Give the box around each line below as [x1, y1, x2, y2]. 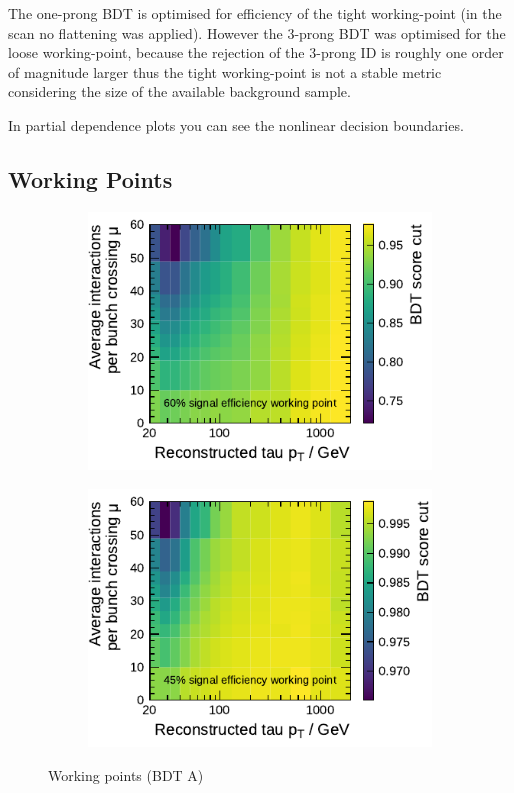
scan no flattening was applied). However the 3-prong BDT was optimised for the [8, 22, 506, 43]
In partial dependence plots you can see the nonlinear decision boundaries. [8, 114, 464, 135]
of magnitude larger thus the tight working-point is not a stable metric [8, 61, 442, 82]
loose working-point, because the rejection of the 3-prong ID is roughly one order [8, 42, 504, 63]
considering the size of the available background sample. [8, 81, 351, 102]
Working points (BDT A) [48, 764, 204, 785]
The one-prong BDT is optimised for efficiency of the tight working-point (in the [8, 3, 502, 23]
